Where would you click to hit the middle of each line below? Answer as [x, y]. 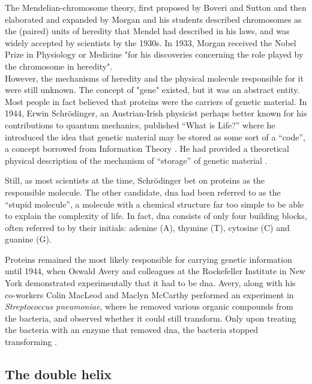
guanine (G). [28, 239]
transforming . [31, 342]
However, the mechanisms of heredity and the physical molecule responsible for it [154, 78]
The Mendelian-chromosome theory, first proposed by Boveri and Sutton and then [156, 7]
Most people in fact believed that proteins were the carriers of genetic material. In [156, 101]
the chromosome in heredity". [59, 66]
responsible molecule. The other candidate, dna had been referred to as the [143, 192]
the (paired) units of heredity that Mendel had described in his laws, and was [147, 31]
